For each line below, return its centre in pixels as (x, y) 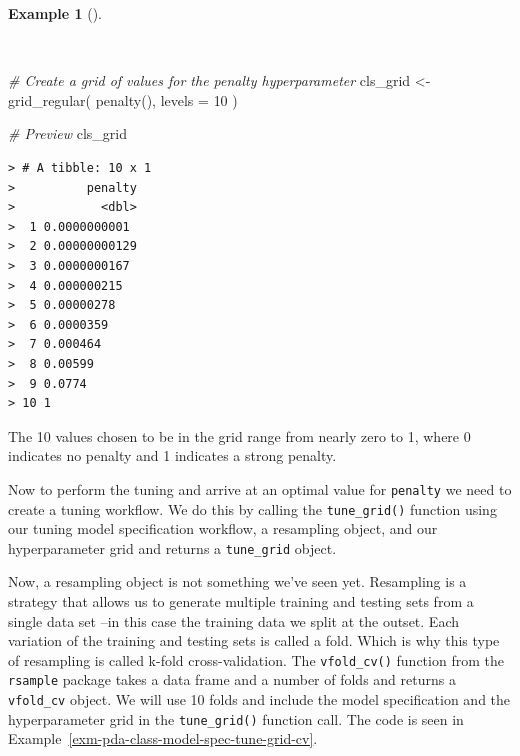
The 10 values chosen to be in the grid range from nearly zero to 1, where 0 (239, 435)
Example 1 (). (55, 13)
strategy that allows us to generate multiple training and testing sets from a (241, 601)
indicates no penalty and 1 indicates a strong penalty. (172, 455)
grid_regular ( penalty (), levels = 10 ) (123, 99)
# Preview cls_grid (68, 133)
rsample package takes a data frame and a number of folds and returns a (232, 679)
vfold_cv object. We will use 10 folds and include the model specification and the (259, 699)
